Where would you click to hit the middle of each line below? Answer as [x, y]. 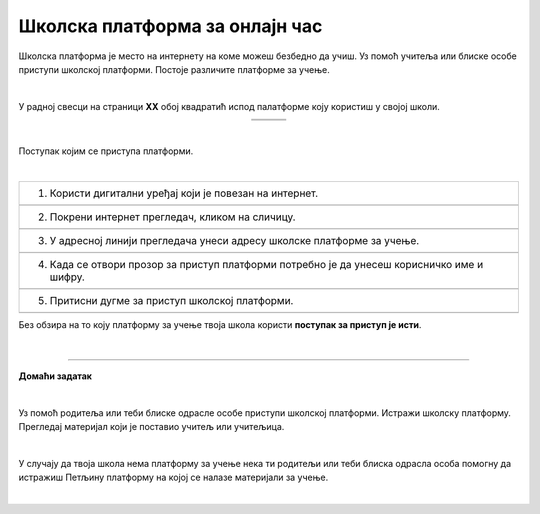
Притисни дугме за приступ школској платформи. [171, 301]
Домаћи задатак [55, 376]
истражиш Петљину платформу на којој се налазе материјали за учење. [173, 477]
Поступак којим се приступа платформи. [106, 151]
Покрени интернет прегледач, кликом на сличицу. [172, 217]
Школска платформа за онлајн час [170, 26]
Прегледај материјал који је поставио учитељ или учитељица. [151, 427]
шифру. [67, 277]
